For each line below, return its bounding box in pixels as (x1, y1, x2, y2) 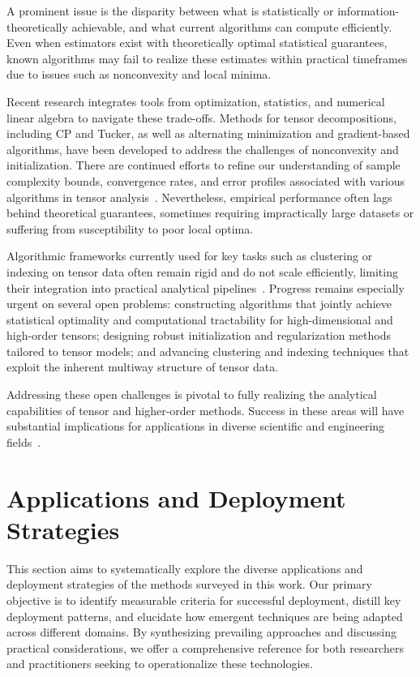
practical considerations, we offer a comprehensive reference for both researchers (6, 639, 404, 656)
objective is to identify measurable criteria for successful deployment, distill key (6, 591, 401, 608)
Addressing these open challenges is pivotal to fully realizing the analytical (6, 386, 377, 403)
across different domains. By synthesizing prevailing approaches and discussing (6, 623, 396, 641)
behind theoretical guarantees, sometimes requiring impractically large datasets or (6, 204, 414, 221)
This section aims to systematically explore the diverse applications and (6, 559, 363, 576)
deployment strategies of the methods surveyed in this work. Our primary (6, 576, 372, 593)
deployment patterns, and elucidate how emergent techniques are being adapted (6, 607, 403, 624)
